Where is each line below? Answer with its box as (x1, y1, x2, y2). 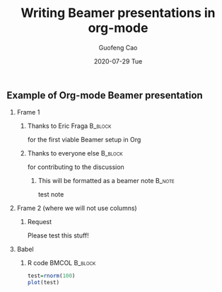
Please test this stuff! (27, 231, 89, 240)
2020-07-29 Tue (93, 57, 143, 65)
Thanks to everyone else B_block (27, 149, 123, 158)
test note (37, 190, 64, 199)
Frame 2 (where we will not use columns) (16, 204, 137, 213)
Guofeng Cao (98, 43, 138, 52)
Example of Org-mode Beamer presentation (6, 89, 203, 101)
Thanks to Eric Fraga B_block (27, 122, 112, 130)
